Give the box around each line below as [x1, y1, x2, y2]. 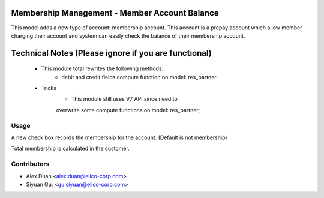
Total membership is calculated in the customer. [11, 145, 130, 152]
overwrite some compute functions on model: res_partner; [56, 106, 200, 113]
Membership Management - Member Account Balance [11, 8, 219, 18]
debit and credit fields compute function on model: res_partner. [61, 73, 218, 80]
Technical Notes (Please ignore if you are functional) [11, 48, 212, 58]
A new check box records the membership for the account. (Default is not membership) [11, 134, 227, 141]
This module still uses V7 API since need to [71, 95, 178, 103]
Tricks [41, 85, 57, 92]
